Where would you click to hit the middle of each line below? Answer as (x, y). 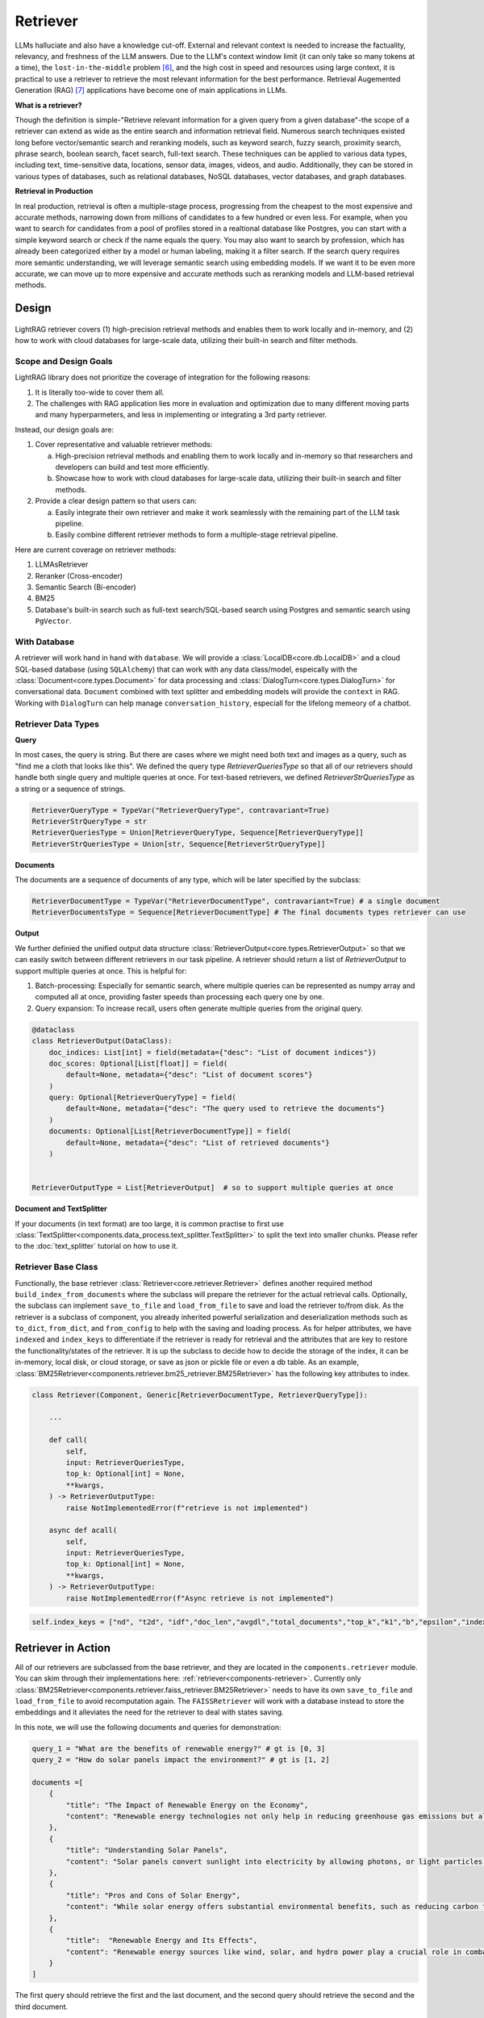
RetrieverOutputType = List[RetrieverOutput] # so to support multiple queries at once (213, 1188)
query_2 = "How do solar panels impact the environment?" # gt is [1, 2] (181, 1760)
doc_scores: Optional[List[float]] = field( (138, 1063)
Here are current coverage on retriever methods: (96, 550)
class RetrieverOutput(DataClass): (102, 1041)
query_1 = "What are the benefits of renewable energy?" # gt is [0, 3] (179, 1748)
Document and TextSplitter (61, 1209)
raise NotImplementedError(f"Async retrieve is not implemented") (200, 1598)
